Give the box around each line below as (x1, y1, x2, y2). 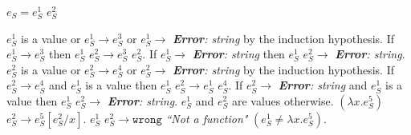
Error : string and (278, 77, 368, 93)
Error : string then (192, 46, 285, 62)
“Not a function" (165, 109, 248, 126)
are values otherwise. (231, 92, 334, 109)
